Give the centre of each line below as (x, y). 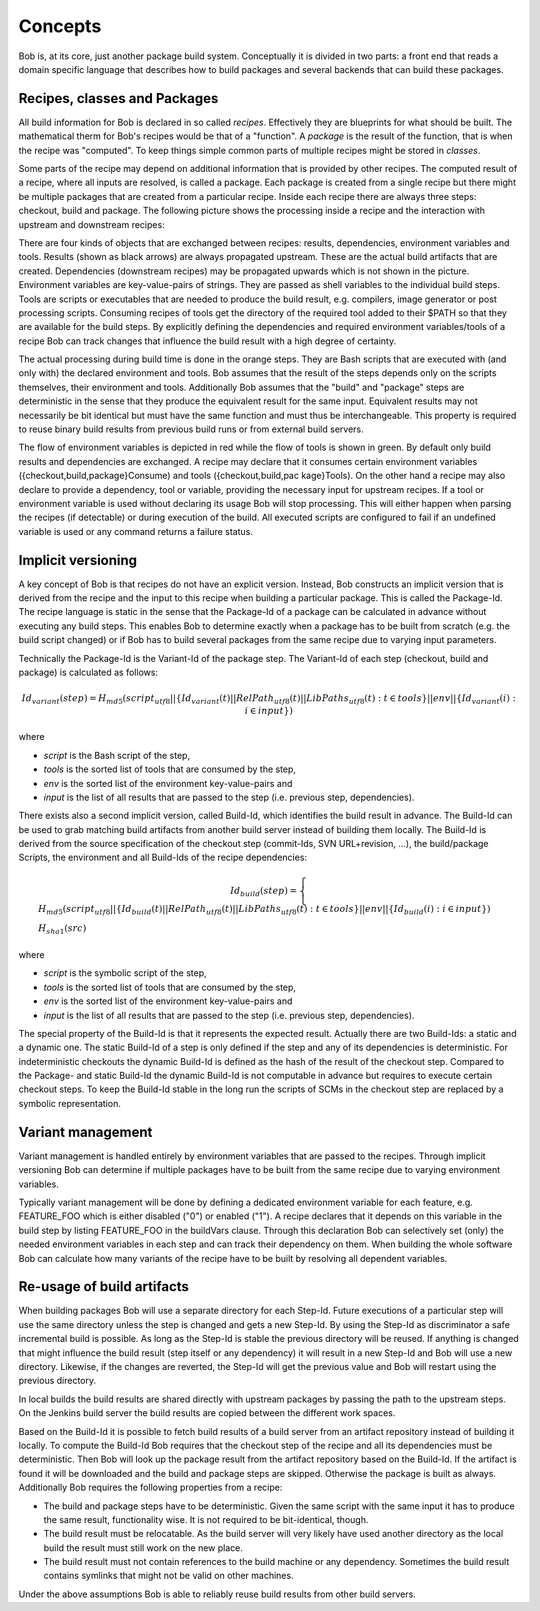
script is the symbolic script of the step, (125, 973)
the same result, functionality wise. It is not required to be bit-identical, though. (206, 1519)
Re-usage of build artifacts (104, 1286)
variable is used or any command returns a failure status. (136, 531)
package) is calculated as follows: (88, 672)
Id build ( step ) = (264, 892)
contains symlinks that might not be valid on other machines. (168, 1576)
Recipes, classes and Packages (118, 98)
